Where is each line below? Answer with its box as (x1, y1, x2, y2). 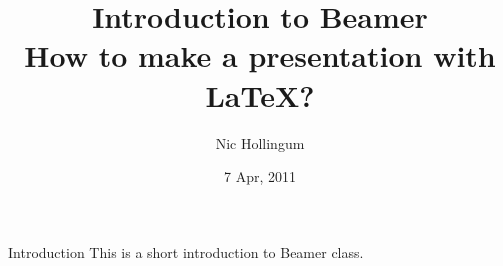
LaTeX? (205, 74, 315, 115)
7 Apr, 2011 (224, 166, 296, 187)
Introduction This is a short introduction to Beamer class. (8, 241, 364, 262)
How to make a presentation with (24, 35, 496, 76)
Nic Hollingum (215, 132, 305, 153)
